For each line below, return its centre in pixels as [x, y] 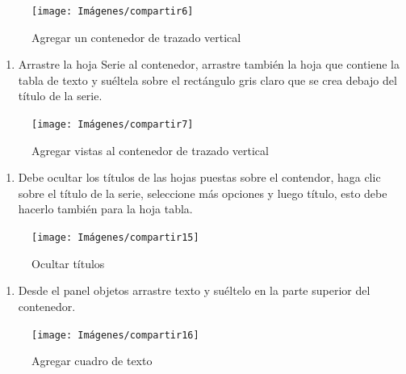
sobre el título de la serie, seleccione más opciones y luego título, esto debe [203, 193]
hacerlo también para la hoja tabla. [105, 209]
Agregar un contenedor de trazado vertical [136, 37]
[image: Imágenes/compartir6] [113, 11]
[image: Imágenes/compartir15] [115, 238]
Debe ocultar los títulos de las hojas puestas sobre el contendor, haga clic [199, 177]
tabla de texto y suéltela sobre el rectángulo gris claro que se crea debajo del [207, 80]
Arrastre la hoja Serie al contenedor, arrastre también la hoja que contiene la [209, 64]
